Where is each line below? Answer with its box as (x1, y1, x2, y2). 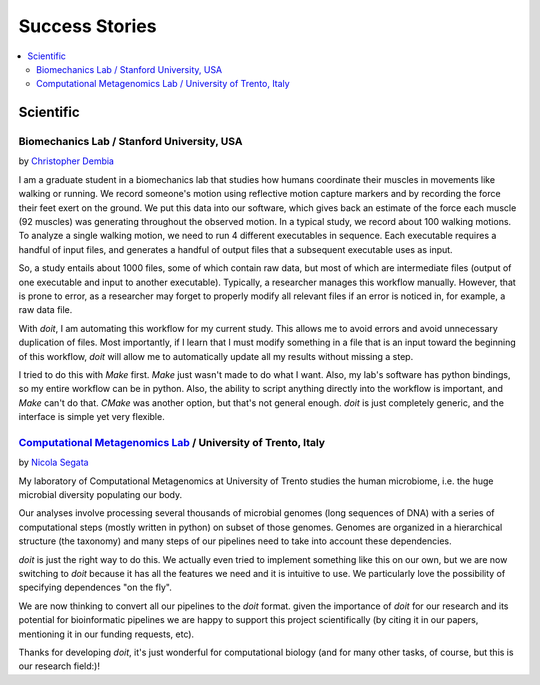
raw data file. (18, 304, 73, 316)
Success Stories (18, 15, 157, 37)
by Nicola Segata (18, 456, 89, 469)
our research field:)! (18, 660, 100, 672)
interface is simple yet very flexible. (18, 411, 165, 423)
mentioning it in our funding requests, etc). (18, 628, 195, 640)
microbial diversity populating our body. (18, 489, 183, 501)
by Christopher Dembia (18, 155, 115, 167)
